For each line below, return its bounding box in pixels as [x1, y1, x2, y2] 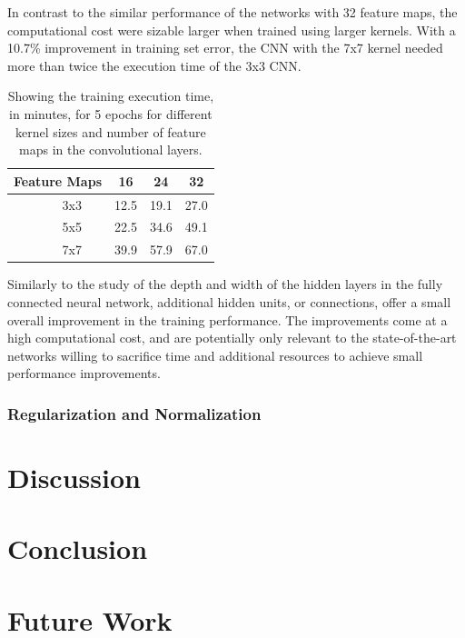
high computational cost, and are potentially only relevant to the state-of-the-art [7, 328, 457, 347]
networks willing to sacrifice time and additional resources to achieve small [7, 345, 423, 364]
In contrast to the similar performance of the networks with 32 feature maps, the [7, 3, 458, 21]
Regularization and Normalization [7, 402, 262, 424]
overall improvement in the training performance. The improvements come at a [7, 310, 448, 329]
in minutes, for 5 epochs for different [9, 104, 213, 123]
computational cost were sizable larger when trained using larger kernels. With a [7, 20, 456, 39]
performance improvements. [7, 364, 161, 383]
